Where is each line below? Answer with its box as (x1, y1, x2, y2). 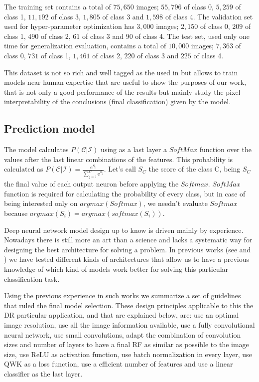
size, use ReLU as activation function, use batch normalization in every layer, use (4, 349, 252, 359)
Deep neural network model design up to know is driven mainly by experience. (4, 224, 244, 235)
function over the (199, 144, 252, 155)
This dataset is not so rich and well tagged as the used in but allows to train (4, 67, 238, 77)
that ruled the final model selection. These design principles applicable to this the (4, 300, 254, 310)
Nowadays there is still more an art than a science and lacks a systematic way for (4, 234, 253, 245)
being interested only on (4, 198, 78, 208)
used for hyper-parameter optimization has (4, 21, 134, 31)
